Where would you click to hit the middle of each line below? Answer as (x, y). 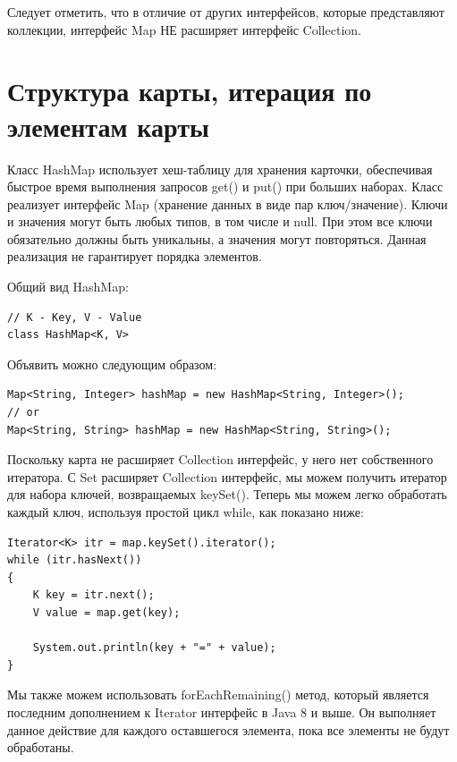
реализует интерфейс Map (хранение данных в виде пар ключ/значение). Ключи (228, 203)
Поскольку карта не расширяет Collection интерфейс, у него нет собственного (220, 459)
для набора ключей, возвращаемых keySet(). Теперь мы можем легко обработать (227, 494)
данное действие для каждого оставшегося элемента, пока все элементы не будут (228, 729)
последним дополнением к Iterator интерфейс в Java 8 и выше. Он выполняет (222, 711)
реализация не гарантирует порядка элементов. (135, 256)
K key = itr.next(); (93, 595)
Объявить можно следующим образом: (112, 364)
